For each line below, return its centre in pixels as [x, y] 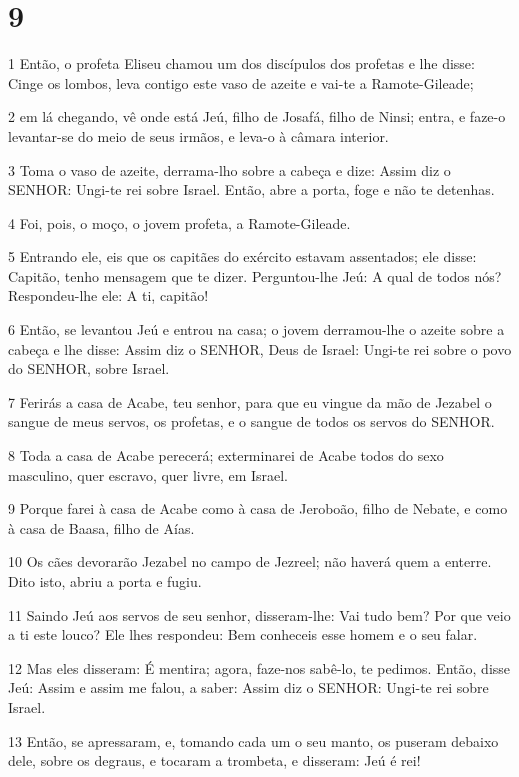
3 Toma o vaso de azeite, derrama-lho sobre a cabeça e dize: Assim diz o [229, 169]
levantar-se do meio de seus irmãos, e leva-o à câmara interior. [198, 135]
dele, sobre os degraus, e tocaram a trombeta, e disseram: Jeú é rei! [214, 760]
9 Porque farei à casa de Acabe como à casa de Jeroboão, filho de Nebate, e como [258, 508]
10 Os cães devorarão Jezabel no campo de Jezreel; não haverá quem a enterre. [250, 561]
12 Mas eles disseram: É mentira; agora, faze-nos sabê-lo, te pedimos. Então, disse [259, 667]
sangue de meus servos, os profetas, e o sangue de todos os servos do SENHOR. [251, 421]
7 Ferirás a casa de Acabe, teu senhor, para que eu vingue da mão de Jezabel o [250, 401]
